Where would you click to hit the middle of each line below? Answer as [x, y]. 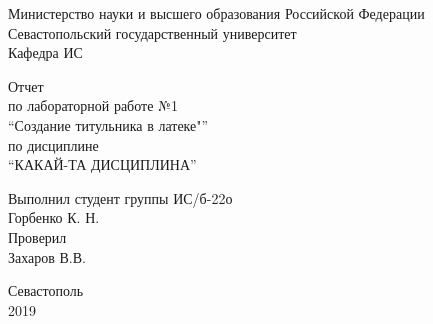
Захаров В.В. [47, 256]
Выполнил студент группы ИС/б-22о [120, 197]
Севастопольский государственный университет [152, 32]
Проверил [37, 236]
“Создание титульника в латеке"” [108, 124]
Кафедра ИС [45, 52]
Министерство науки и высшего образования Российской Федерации [216, 13]
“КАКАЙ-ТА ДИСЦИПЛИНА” [102, 164]
